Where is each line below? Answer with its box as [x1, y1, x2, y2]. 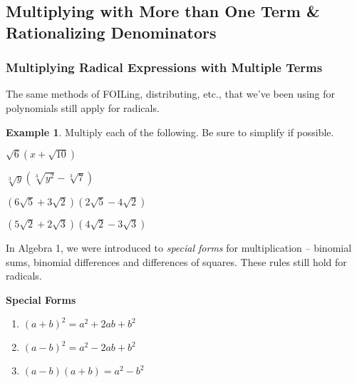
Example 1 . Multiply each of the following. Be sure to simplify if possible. [6, 124, 334, 139]
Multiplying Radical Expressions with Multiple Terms [6, 58, 323, 76]
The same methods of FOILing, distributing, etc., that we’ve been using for [6, 86, 335, 101]
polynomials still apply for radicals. [6, 100, 160, 115]
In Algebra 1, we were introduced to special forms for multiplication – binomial [6, 240, 352, 255]
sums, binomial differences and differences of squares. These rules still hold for [6, 254, 347, 269]
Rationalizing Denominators [6, 21, 217, 43]
